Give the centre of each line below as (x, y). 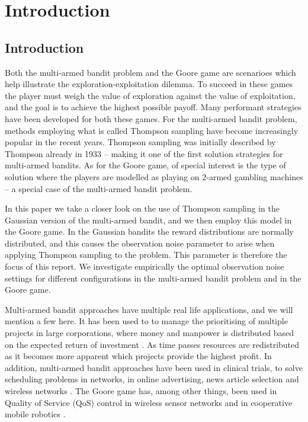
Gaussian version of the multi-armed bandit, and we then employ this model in (148, 220)
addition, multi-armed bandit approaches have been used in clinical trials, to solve (154, 367)
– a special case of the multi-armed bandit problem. (99, 188)
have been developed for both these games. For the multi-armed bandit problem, (151, 118)
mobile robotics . (35, 414)
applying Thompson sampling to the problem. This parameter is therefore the (146, 255)
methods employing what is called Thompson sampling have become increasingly (152, 130)
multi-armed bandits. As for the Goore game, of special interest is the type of (145, 165)
